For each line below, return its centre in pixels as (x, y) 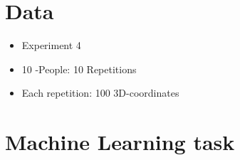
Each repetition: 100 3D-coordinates (100, 93)
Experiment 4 (51, 45)
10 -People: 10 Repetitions (79, 69)
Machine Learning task (120, 142)
